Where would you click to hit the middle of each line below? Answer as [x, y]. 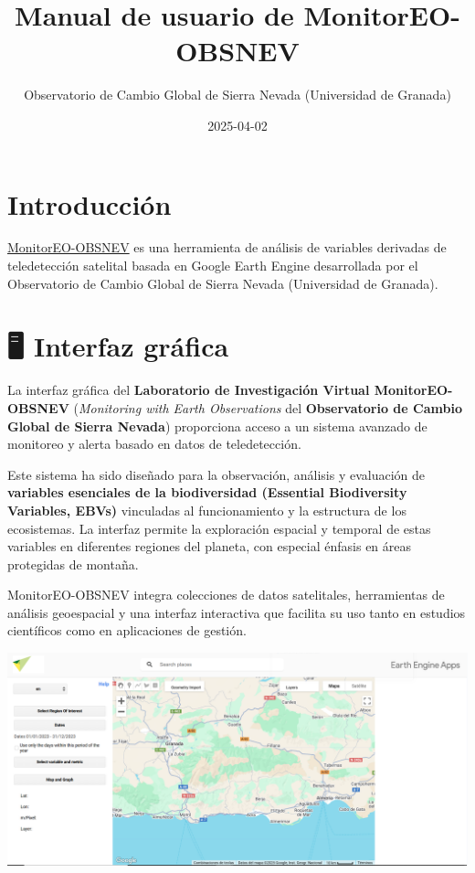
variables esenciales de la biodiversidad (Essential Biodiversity [207, 492]
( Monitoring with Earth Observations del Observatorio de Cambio [268, 407]
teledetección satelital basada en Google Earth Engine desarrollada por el [213, 266]
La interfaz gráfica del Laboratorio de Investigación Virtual [189, 390]
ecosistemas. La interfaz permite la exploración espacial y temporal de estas [219, 528]
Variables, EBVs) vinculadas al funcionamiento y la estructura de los [207, 510]
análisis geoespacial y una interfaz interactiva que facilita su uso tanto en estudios [237, 612]
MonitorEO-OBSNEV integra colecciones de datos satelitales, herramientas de [226, 595]
